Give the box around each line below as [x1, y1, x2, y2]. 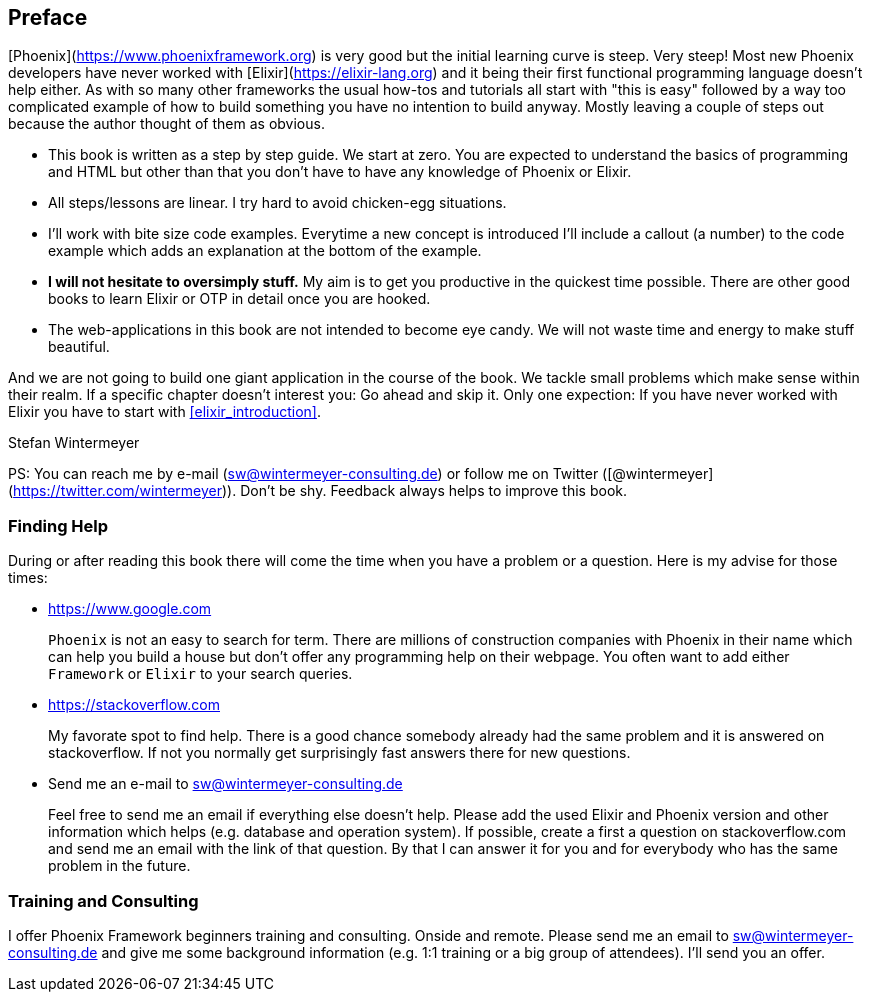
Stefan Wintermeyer [8, 434, 140, 452]
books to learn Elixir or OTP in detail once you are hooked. [48, 290, 431, 308]
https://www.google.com [48, 600, 212, 618]
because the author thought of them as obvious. [8, 115, 325, 133]
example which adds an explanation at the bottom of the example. [48, 242, 482, 260]
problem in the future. [48, 857, 191, 875]
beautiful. [48, 338, 110, 356]
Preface [8, 5, 88, 30]
